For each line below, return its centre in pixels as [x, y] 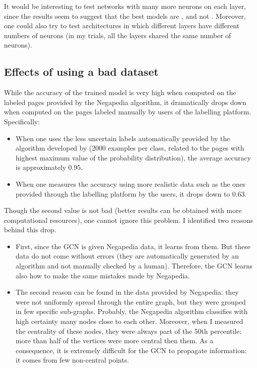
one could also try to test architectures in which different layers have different [122, 26]
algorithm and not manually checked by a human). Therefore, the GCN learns [134, 266]
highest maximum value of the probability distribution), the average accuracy [133, 157]
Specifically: [22, 121]
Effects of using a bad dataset [81, 72]
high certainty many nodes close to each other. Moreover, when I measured [129, 321]
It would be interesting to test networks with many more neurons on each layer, [125, 6]
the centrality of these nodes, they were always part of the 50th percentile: [128, 331]
